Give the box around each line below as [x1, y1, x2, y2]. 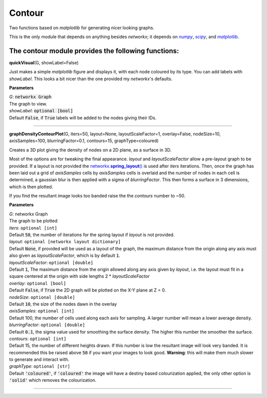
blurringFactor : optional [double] [9, 322, 86, 328]
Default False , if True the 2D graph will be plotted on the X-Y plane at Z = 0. [9, 287, 166, 293]
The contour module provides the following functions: [9, 47, 179, 55]
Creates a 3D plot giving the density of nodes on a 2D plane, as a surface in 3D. [9, 147, 172, 153]
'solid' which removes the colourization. [9, 377, 96, 383]
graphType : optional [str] [9, 363, 70, 369]
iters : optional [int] [9, 225, 57, 231]
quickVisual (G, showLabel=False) [9, 59, 79, 65]
